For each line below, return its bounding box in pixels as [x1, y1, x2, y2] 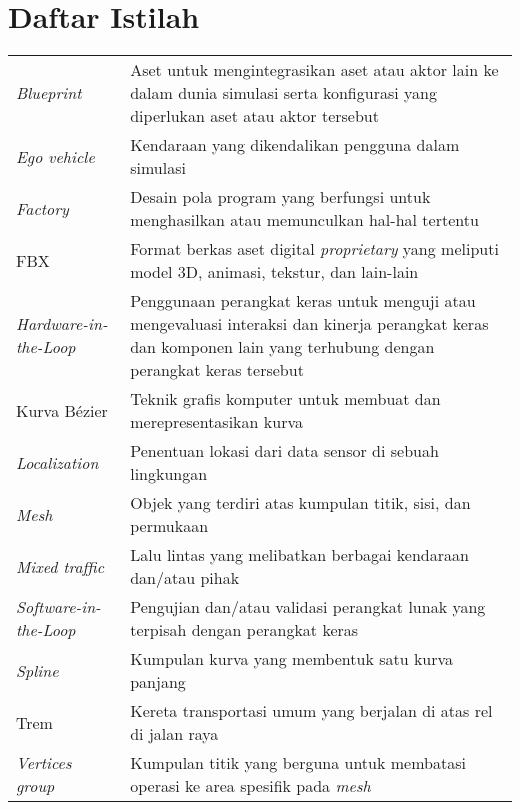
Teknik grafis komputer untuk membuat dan [130, 387, 441, 411]
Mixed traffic [16, 554, 105, 578]
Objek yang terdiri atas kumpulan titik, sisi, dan [130, 491, 471, 515]
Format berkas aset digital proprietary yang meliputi [130, 237, 499, 261]
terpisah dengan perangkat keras [130, 618, 359, 642]
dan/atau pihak [130, 566, 240, 590]
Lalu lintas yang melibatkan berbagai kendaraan [130, 543, 469, 567]
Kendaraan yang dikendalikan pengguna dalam [130, 133, 460, 157]
